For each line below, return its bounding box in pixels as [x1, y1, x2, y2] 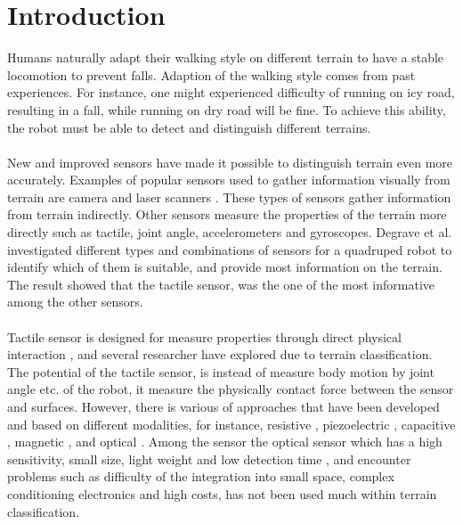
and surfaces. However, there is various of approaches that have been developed [7, 397, 440, 415]
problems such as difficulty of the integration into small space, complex [7, 467, 394, 486]
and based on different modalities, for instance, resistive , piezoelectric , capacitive [7, 414, 456, 433]
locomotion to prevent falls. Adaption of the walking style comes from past [7, 65, 416, 84]
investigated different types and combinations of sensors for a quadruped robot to [7, 240, 452, 258]
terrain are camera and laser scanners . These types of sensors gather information [7, 187, 451, 206]
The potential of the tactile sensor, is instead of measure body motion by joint [7, 362, 435, 381]
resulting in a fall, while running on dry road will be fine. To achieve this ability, [7, 100, 446, 119]
